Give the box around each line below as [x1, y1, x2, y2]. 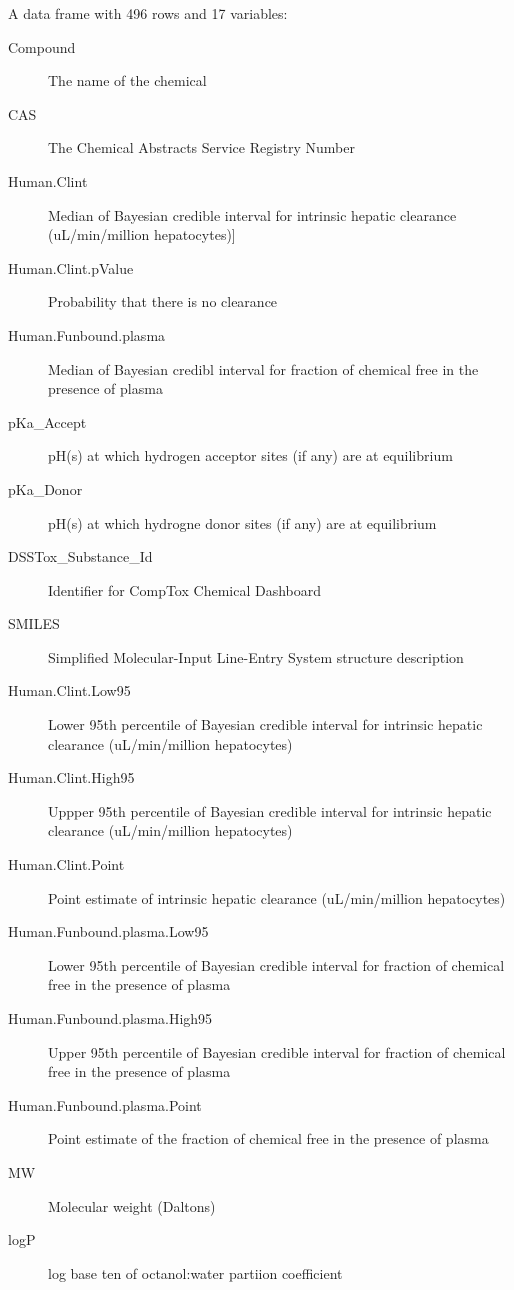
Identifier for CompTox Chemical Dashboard [48, 579, 322, 600]
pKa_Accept [8, 411, 87, 432]
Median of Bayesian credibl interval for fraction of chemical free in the [48, 358, 479, 379]
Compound [8, 36, 76, 57]
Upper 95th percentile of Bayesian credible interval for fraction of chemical [48, 1041, 506, 1062]
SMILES [8, 613, 60, 634]
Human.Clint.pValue [8, 257, 134, 278]
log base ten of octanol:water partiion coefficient [48, 1262, 343, 1283]
